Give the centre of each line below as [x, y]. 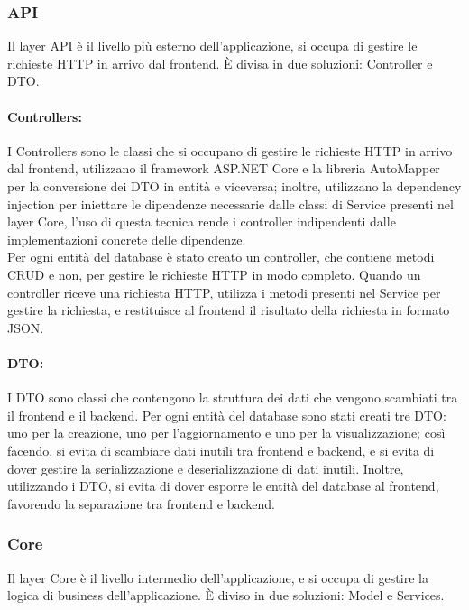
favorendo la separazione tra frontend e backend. [141, 503]
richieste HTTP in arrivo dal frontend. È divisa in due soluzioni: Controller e [220, 63]
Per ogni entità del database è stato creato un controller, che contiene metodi [221, 257]
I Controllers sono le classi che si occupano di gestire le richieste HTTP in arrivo [230, 150]
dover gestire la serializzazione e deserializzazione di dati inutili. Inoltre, [206, 468]
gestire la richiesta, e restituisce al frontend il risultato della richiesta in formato [229, 310]
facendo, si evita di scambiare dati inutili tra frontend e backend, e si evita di [221, 450]
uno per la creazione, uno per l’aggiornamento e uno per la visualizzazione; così [226, 433]
